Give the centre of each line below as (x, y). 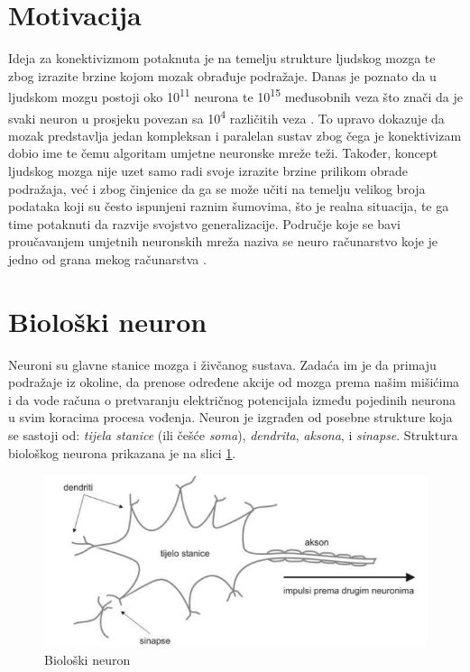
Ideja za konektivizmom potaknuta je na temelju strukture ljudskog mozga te (222, 58)
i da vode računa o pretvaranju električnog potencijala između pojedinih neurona (232, 399)
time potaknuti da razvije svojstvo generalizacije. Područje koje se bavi (204, 223)
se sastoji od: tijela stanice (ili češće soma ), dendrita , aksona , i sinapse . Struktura (233, 435)
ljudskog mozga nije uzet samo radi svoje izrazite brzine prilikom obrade (208, 170)
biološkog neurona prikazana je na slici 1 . (122, 452)
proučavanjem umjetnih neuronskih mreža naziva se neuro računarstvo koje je (223, 241)
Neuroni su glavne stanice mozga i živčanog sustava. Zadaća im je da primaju (222, 364)
